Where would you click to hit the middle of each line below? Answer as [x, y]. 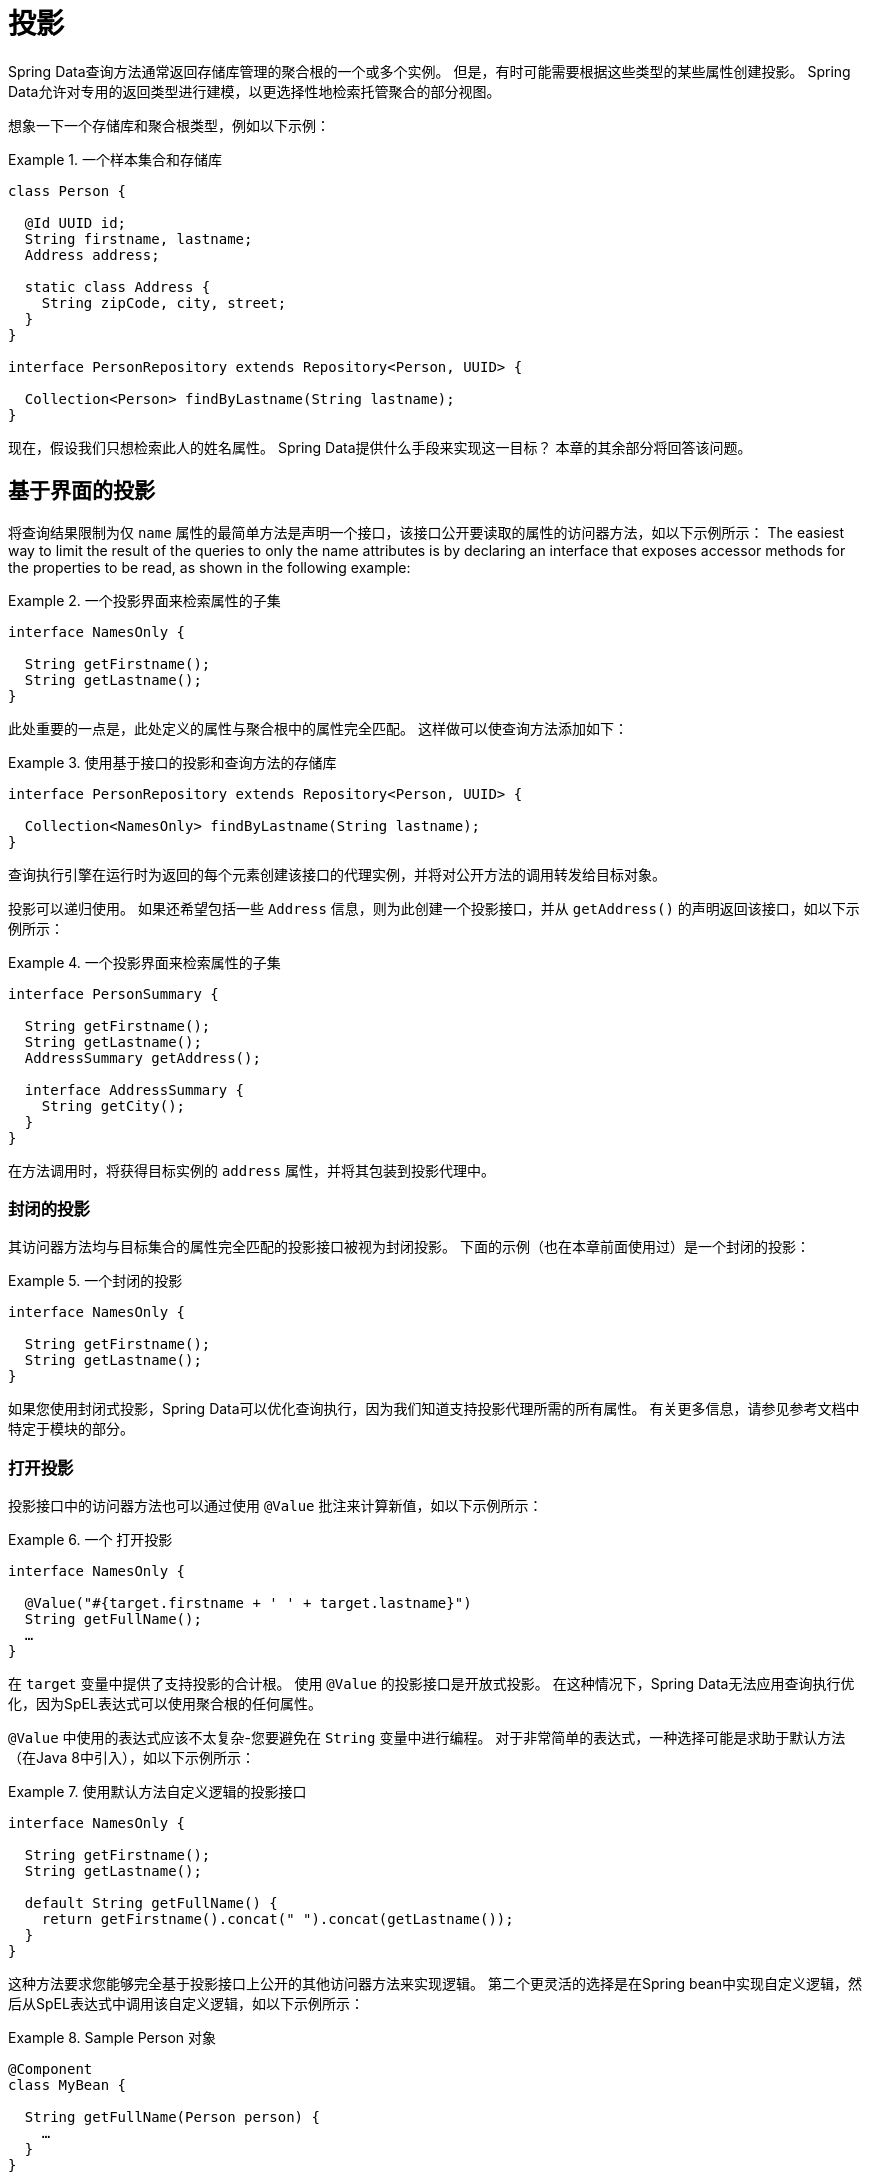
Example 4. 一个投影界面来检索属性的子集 [144, 962]
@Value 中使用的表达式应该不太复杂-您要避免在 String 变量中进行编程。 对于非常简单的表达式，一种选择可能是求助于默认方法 [427, 1738]
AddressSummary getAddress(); [142, 1057]
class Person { [67, 190]
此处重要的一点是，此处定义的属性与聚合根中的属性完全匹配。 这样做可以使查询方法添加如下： [318, 728]
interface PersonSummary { [113, 993]
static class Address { [117, 286]
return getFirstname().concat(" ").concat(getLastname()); [277, 1919]
